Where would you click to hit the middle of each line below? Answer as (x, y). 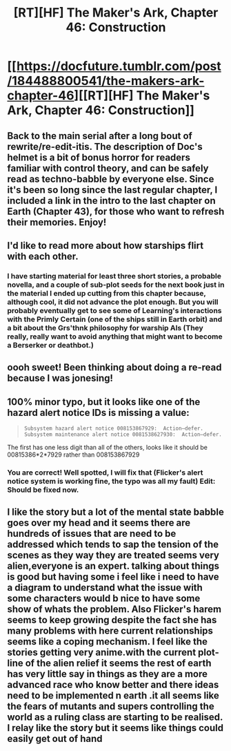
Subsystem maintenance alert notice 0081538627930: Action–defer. (123, 435)
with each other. (43, 256)
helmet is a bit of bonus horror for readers (99, 157)
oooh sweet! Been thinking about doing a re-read (114, 368)
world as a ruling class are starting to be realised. (115, 717)
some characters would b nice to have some (104, 599)
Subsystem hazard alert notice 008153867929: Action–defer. (114, 429)
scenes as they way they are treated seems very (113, 555)
